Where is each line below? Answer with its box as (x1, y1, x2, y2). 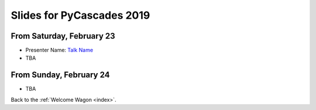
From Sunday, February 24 (11, 70, 110, 80)
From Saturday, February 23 (11, 31, 115, 41)
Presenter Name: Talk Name (25, 47, 94, 54)
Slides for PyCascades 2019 (11, 9, 150, 22)
